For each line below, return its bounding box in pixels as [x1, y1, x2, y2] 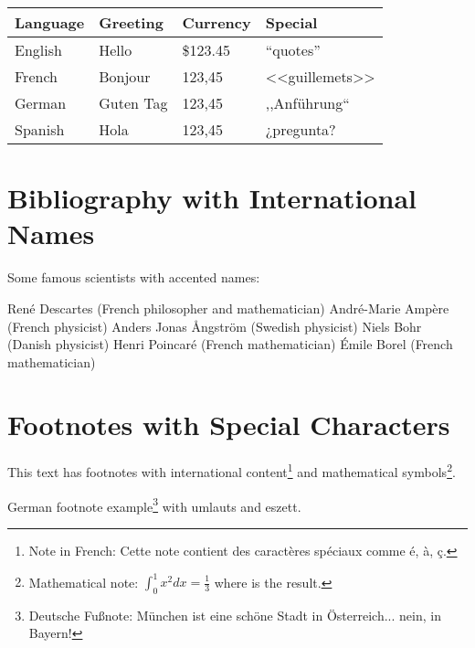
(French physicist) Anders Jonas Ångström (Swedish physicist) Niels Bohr [7, 316, 422, 335]
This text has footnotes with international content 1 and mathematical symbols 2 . [7, 460, 456, 482]
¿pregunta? [265, 119, 336, 140]
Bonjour [99, 66, 151, 87]
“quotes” [265, 39, 321, 60]
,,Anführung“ [265, 92, 350, 113]
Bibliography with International [7, 179, 417, 217]
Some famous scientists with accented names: [7, 268, 260, 287]
